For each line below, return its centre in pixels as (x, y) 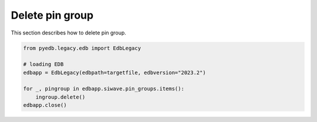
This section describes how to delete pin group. (68, 33)
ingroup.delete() (60, 97)
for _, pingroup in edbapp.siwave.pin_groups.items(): (104, 89)
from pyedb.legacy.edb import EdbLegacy (82, 48)
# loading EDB (43, 65)
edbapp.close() (45, 105)
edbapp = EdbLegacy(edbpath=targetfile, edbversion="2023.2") (114, 72)
